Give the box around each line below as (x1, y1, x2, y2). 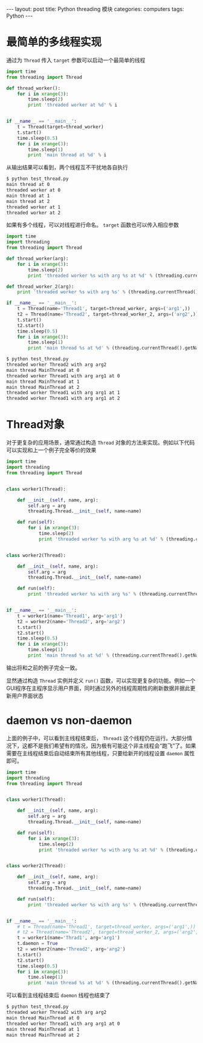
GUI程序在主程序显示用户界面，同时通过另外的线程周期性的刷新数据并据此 (6, 684, 190, 692)
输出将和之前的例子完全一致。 (6, 664, 80, 671)
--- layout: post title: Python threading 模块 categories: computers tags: (6, 5, 184, 13)
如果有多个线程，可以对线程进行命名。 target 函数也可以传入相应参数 (6, 221, 179, 228)
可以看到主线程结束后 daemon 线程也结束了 (6, 992, 111, 999)
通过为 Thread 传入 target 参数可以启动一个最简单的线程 (6, 56, 146, 64)
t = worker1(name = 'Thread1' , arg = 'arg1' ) (17, 613, 123, 619)
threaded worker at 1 (6, 204, 61, 210)
